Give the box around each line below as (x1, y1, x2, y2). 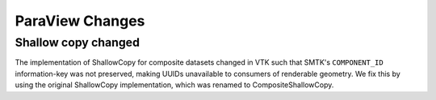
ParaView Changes (15, 12, 145, 30)
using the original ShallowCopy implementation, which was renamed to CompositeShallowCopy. (15, 80, 334, 90)
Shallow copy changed (15, 35, 140, 50)
